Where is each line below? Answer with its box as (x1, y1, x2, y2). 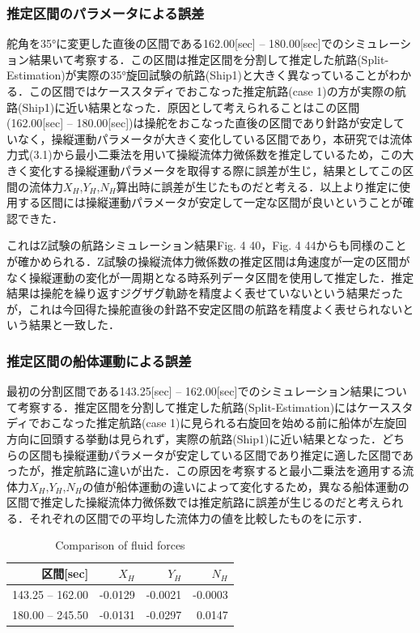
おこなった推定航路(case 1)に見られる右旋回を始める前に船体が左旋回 (40, 414, 407, 431)
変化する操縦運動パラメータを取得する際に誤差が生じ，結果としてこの (28, 161, 403, 178)
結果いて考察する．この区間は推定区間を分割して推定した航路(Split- (28, 50, 389, 67)
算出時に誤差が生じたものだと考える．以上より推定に (116, 177, 399, 195)
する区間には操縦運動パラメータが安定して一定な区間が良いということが (17, 194, 403, 211)
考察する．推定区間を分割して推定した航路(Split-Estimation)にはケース (17, 398, 391, 415)
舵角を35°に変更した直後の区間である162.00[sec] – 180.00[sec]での (6, 35, 344, 52)
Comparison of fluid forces (55, 537, 185, 554)
